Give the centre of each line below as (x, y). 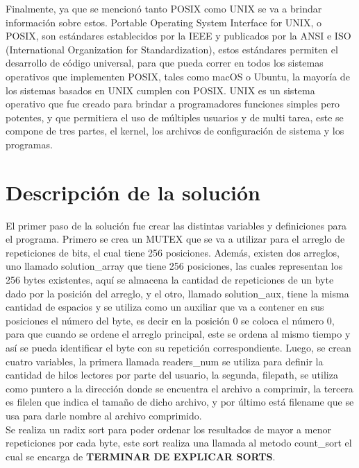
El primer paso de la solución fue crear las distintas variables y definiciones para (176, 225)
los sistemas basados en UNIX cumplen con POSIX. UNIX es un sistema (160, 90)
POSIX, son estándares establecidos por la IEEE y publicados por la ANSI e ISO (178, 36)
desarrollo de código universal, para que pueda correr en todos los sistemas (165, 63)
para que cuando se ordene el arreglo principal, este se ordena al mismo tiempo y (178, 334)
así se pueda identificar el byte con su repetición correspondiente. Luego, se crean (178, 347)
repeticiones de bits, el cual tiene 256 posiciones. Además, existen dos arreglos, (173, 252)
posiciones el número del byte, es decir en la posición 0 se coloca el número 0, (170, 320)
